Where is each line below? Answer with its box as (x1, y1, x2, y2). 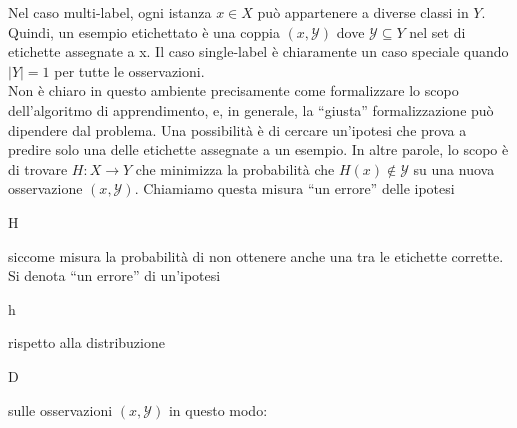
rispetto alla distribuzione (8, 332, 165, 353)
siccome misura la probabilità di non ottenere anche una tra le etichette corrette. (8, 245, 504, 266)
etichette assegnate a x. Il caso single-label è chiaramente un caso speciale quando (8, 41, 509, 62)
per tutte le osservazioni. (54, 60, 205, 81)
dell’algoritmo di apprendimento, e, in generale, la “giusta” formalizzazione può (8, 99, 494, 120)
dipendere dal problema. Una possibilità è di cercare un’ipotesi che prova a (8, 119, 467, 140)
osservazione (8, 178, 83, 199)
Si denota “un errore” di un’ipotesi (8, 265, 221, 286)
